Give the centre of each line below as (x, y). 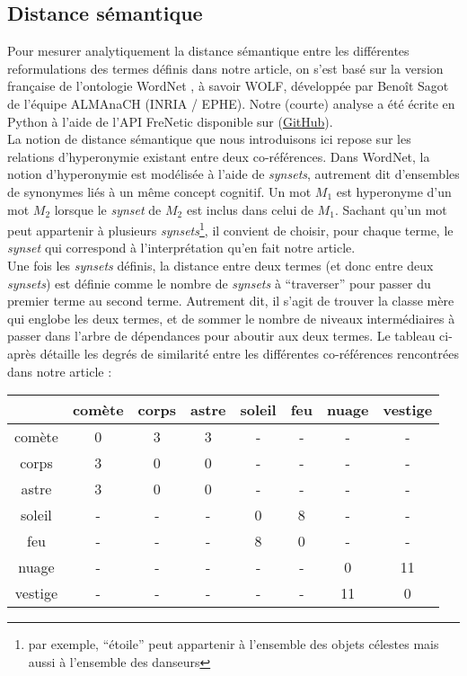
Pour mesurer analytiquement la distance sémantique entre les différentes (208, 51)
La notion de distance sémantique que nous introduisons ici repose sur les (209, 139)
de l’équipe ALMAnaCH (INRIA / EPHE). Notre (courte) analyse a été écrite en (231, 103)
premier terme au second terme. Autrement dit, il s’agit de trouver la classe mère (231, 301)
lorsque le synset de (108, 209)
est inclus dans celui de (250, 209)
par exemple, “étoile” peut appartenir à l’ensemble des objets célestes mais (233, 644)
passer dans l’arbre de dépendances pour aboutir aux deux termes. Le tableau (221, 336)
